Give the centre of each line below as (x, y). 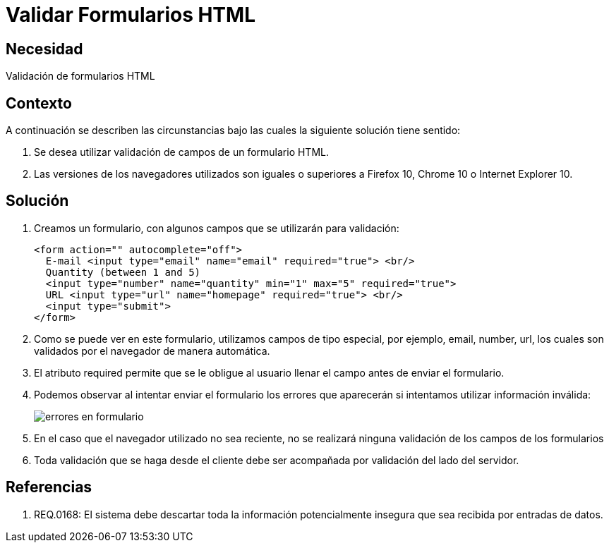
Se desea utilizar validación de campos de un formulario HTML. (182, 152)
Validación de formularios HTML (80, 76)
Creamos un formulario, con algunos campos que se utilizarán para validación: (217, 228)
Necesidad (44, 49)
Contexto (39, 103)
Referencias (49, 487)
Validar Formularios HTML (131, 15)
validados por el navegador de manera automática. (152, 351)
